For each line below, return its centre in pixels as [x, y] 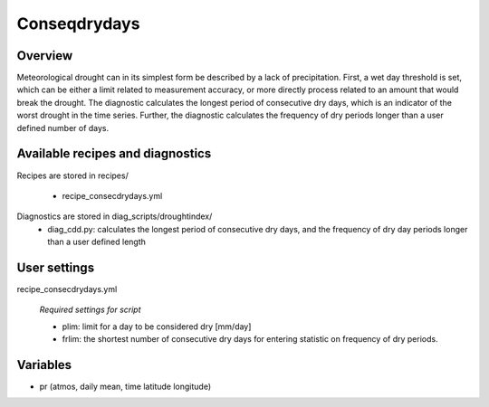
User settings [56, 267]
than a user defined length [97, 242]
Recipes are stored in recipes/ [72, 175]
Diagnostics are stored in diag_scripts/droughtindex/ [115, 216]
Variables [44, 365]
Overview [45, 56]
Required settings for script [90, 310]
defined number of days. [63, 128]
